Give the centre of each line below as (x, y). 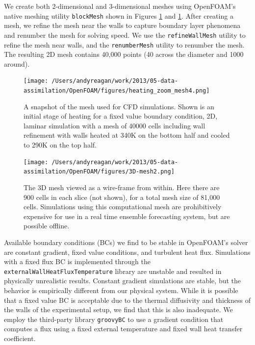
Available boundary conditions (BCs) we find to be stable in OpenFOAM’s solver (126, 242)
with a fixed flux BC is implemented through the (77, 261)
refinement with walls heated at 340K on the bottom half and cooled (127, 135)
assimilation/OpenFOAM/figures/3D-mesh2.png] (99, 172)
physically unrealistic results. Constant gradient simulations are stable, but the (123, 281)
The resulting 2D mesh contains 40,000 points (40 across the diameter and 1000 (124, 54)
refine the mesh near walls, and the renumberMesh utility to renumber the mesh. (124, 44)
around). (17, 63)
